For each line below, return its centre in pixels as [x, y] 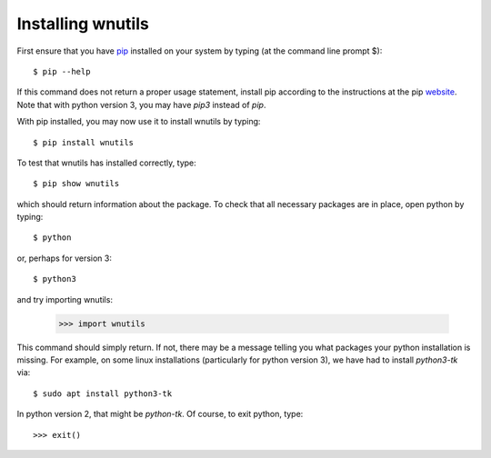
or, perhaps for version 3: [65, 258]
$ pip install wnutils [84, 142]
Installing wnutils [83, 24]
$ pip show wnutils [76, 184]
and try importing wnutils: [65, 299]
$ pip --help [62, 71]
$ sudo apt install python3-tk [103, 393]
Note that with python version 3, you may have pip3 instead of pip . [141, 105]
